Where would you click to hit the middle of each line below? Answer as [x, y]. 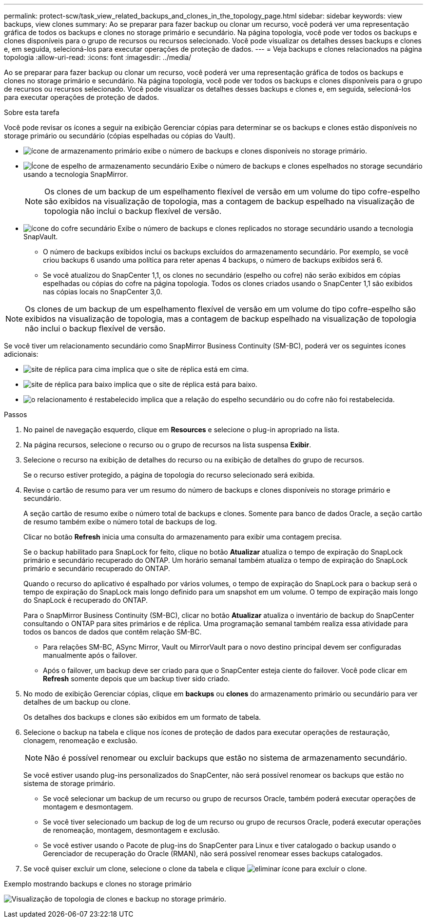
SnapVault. [41, 237]
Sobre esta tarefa [32, 112]
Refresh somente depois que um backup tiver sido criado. [136, 679]
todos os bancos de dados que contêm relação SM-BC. [113, 632]
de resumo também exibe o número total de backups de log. [120, 522]
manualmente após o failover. [90, 655]
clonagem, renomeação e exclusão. [81, 740]
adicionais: [21, 354]
